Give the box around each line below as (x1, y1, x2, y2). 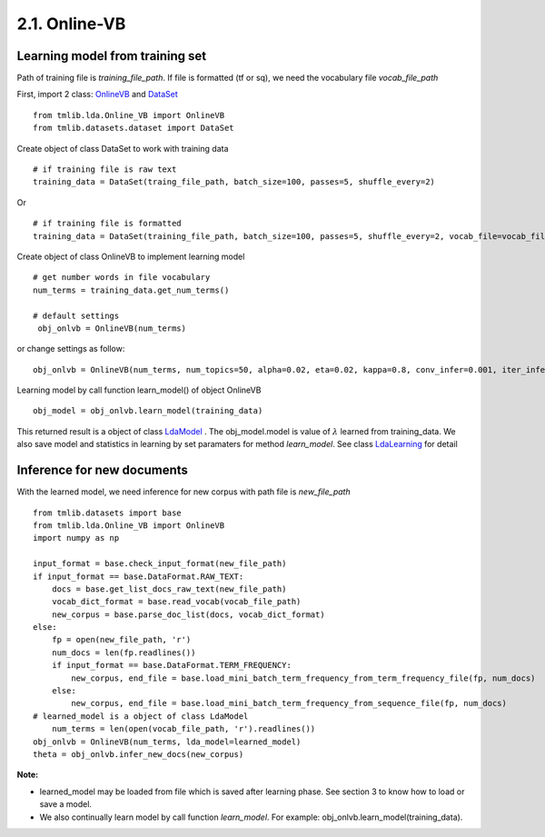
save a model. (39, 799, 93, 810)
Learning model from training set (16, 48, 207, 64)
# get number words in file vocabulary (33, 273, 211, 283)
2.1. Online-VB (16, 14, 126, 34)
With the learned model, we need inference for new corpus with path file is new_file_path (16, 486, 351, 497)
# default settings (33, 310, 120, 321)
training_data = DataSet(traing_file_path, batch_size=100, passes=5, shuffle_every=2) (33, 177, 436, 187)
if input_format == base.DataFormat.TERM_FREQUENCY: (51, 660, 292, 671)
